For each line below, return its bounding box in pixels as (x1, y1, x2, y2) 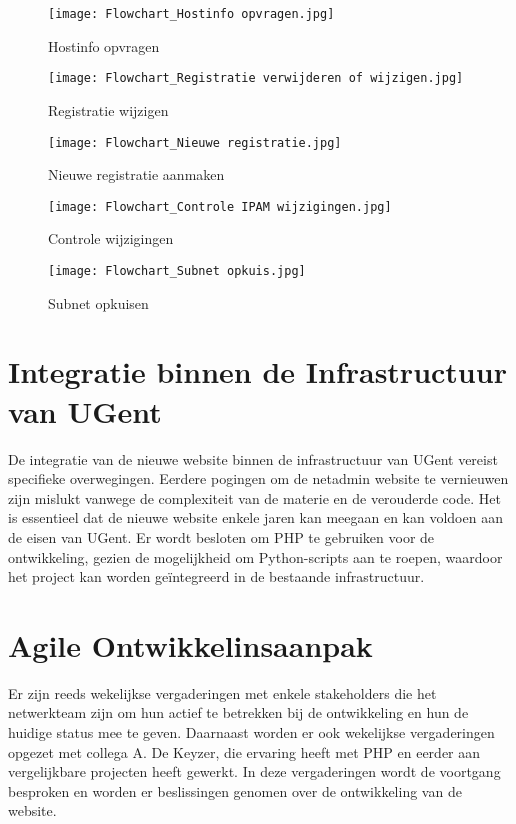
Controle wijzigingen (48, 228, 174, 249)
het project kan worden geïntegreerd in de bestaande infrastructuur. (8, 566, 425, 587)
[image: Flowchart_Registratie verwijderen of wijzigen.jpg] (48, 71, 464, 86)
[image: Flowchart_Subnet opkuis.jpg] (48, 264, 306, 278)
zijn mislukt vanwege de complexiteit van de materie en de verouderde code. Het (8, 487, 501, 508)
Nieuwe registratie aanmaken (48, 164, 225, 185)
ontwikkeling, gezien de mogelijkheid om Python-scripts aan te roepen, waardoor (8, 546, 503, 567)
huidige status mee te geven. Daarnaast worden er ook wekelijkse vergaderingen (8, 722, 495, 743)
